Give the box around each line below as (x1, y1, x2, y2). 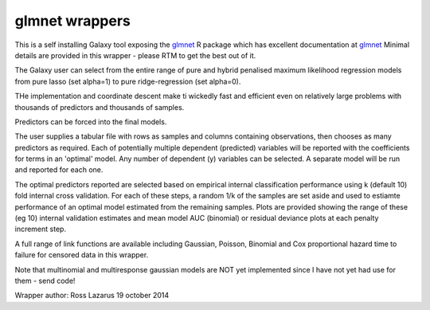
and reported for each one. (14, 165, 104, 175)
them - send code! (14, 276, 76, 285)
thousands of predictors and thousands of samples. (14, 102, 185, 112)
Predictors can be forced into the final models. (14, 116, 167, 127)
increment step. (14, 224, 67, 234)
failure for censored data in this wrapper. (14, 250, 149, 260)
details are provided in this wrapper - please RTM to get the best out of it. (14, 50, 256, 60)
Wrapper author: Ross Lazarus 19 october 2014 (14, 291, 170, 300)
